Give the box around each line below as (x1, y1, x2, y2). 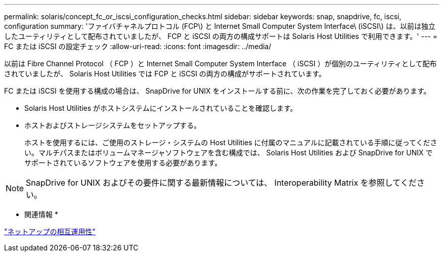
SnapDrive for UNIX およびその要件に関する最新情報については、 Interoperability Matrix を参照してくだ (26, 178, 417, 188)
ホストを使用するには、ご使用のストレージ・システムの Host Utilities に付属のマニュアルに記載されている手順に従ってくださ (24, 138, 437, 147)
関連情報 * (24, 210, 58, 219)
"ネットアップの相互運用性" (4, 227, 96, 236)
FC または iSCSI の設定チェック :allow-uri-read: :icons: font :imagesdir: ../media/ (4, 42, 272, 51)
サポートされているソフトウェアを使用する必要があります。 (24, 158, 222, 167)
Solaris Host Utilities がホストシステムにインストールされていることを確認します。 (24, 104, 297, 112)
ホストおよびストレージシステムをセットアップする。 (24, 121, 201, 130)
